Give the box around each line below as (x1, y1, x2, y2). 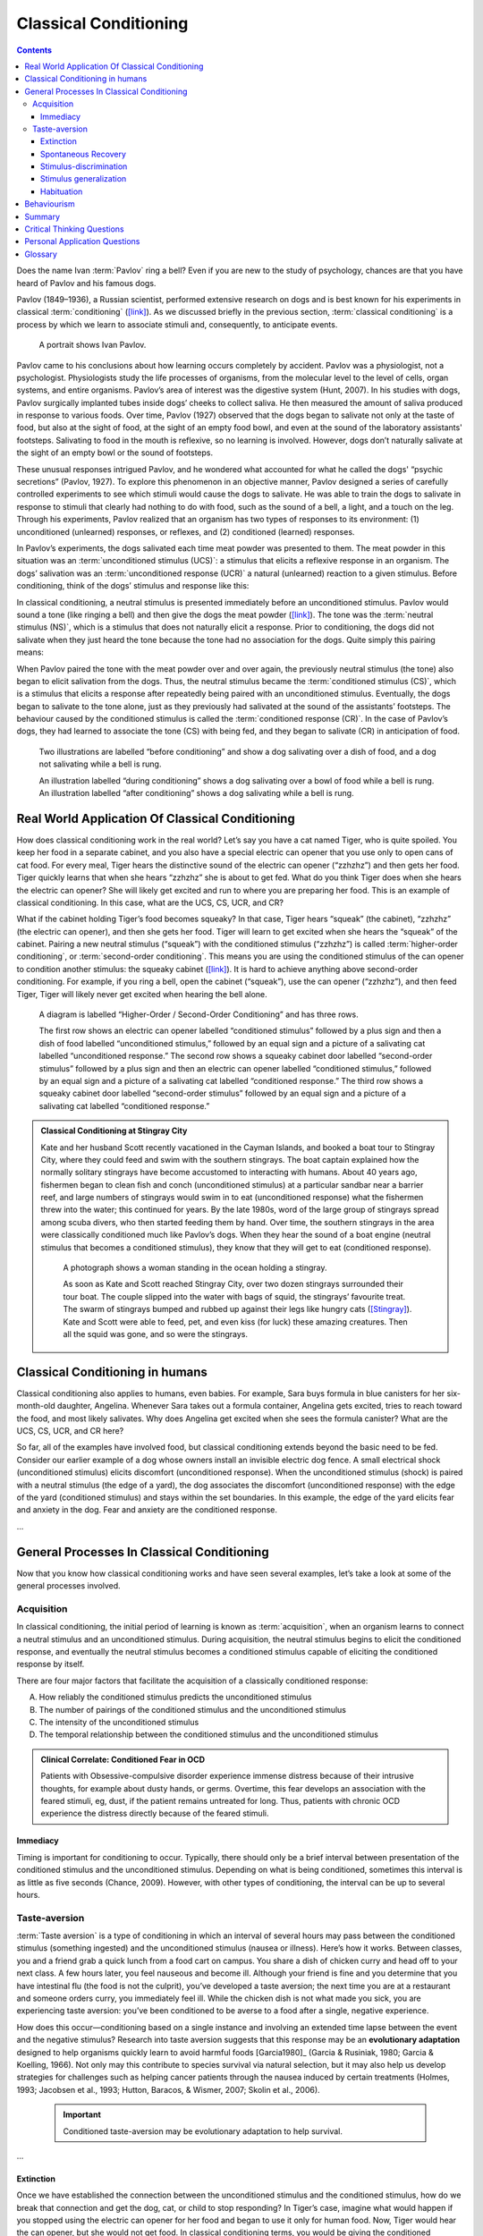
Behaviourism (24, 199, 75, 209)
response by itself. (16, 1659, 85, 1670)
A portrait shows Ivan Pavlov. (38, 340, 147, 351)
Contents (16, 45, 53, 55)
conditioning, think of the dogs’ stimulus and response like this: (16, 580, 250, 591)
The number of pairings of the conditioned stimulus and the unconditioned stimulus (38, 1704, 346, 1715)
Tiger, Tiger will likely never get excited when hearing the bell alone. (16, 988, 267, 999)
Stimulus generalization (40, 174, 127, 184)
